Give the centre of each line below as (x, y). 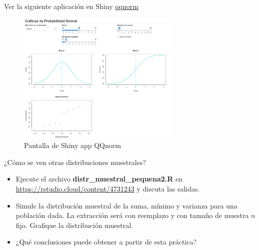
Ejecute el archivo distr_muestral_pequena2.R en (99, 179)
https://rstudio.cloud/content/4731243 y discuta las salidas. (108, 188)
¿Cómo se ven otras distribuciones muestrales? (75, 162)
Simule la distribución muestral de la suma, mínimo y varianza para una (126, 205)
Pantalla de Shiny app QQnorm (72, 145)
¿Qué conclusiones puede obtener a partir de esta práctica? (106, 242)
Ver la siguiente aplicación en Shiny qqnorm (71, 6)
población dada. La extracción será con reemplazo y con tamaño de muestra (132, 215)
